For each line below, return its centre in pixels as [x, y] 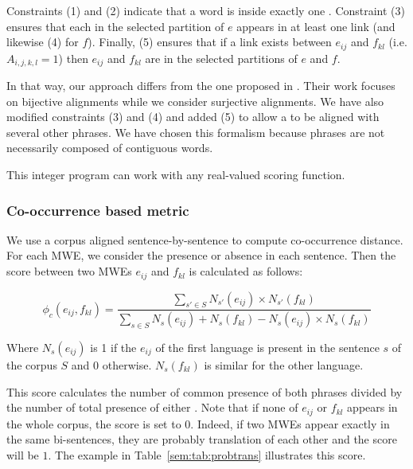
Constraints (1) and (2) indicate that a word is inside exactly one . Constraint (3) [206, 10]
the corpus [32, 364]
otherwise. [127, 364]
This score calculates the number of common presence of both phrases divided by [205, 391]
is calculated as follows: [246, 271]
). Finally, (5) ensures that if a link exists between [210, 42]
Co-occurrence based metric [98, 210]
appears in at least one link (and [316, 26]
